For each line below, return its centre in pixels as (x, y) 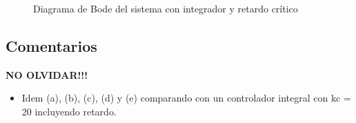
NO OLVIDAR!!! (47, 74)
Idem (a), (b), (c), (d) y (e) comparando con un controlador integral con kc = (186, 98)
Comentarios (51, 45)
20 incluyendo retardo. (69, 111)
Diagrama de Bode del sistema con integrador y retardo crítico (166, 8)
